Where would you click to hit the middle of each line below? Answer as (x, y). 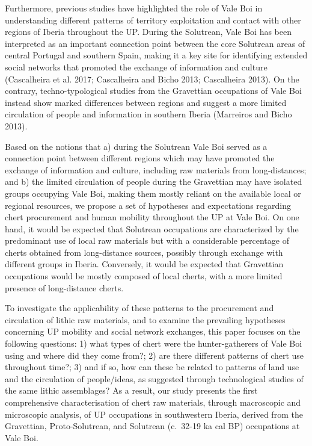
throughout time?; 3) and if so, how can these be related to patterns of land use (152, 367)
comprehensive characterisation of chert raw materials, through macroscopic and (153, 402)
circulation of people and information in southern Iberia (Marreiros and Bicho (148, 114)
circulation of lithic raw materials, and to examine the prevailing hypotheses (145, 319)
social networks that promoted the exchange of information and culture (136, 67)
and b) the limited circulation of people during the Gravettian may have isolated (154, 181)
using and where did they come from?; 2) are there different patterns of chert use (154, 355)
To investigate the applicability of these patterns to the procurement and (139, 308)
